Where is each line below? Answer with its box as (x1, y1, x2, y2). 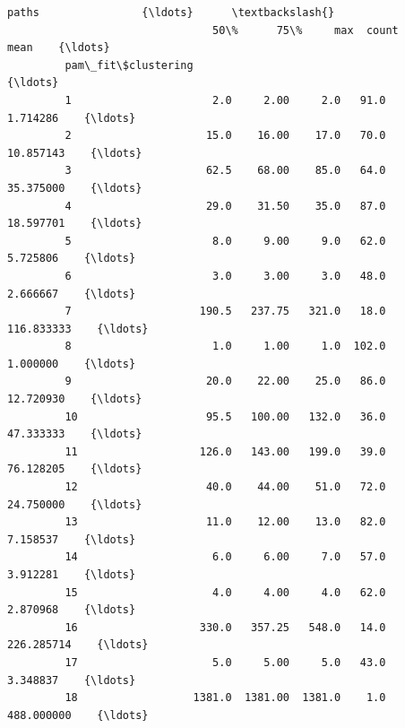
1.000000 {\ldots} (7, 357, 136, 370)
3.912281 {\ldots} (7, 568, 136, 581)
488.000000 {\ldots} (7, 708, 149, 722)
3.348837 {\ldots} (7, 673, 136, 687)
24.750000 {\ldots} (7, 498, 142, 511)
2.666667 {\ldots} (7, 287, 136, 300)
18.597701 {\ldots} (7, 217, 142, 230)
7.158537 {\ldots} (7, 533, 136, 546)
